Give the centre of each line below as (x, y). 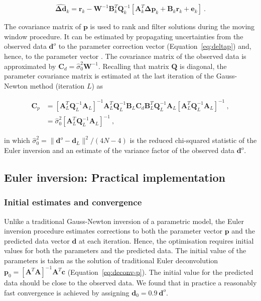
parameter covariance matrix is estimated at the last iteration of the (109, 76)
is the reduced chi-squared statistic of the (193, 140)
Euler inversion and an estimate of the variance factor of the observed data (119, 150)
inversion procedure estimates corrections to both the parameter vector (113, 231)
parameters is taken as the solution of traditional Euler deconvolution (111, 260)
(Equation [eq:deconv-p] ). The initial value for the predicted (160, 272)
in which (17, 140)
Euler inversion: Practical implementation (115, 177)
